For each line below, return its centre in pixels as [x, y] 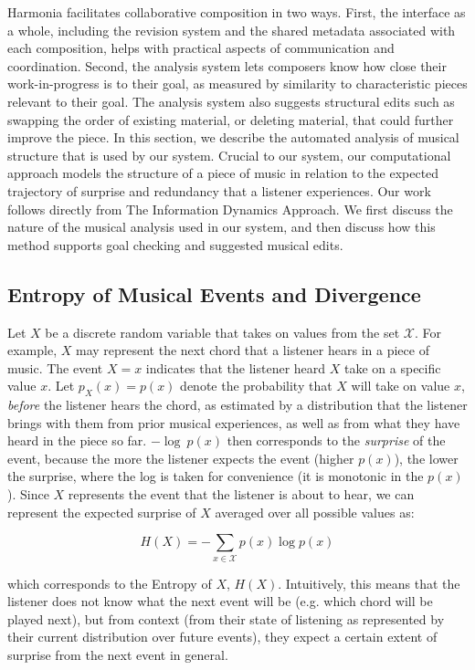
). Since [28, 494]
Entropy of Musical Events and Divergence [214, 293]
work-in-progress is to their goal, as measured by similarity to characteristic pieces [237, 84]
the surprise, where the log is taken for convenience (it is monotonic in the [216, 476]
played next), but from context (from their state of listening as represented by [226, 618]
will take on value [401, 386]
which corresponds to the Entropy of [110, 583]
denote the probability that [256, 386]
